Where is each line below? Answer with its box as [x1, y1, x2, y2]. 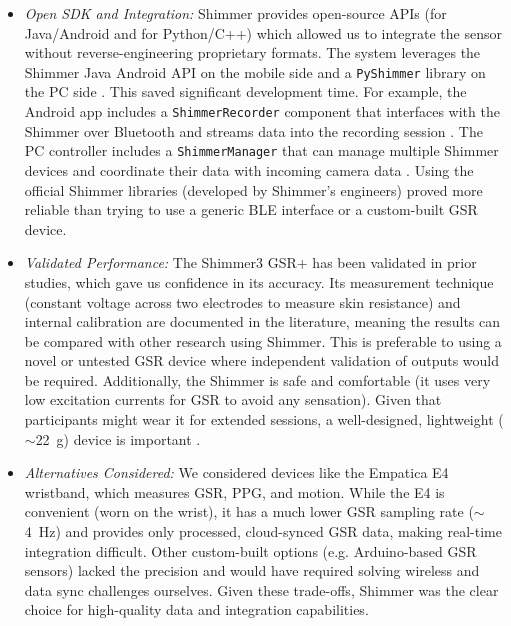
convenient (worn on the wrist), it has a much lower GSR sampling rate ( [24, 501, 474, 522]
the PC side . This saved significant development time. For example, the [24, 81, 467, 102]
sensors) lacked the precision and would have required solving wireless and [24, 560, 480, 581]
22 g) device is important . [35, 428, 201, 449]
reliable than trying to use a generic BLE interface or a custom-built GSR [24, 199, 478, 220]
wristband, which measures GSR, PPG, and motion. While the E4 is [24, 481, 445, 502]
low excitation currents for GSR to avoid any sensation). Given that [24, 389, 442, 410]
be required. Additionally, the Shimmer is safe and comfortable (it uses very [24, 369, 491, 390]
